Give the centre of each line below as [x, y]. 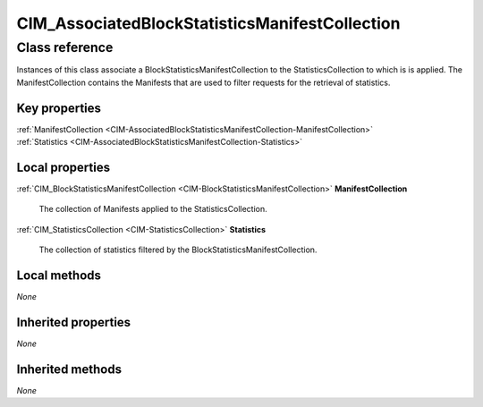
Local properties [64, 167]
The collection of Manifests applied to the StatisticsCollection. [153, 209]
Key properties [59, 108]
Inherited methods [69, 369]
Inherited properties [74, 322]
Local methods [59, 275]
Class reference [65, 47]
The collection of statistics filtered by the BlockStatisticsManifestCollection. [178, 250]
